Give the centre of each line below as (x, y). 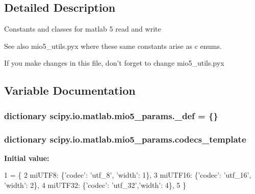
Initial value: (27, 158)
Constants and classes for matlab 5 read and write (83, 29)
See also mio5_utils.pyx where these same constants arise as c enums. (113, 46)
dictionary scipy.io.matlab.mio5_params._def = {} (111, 115)
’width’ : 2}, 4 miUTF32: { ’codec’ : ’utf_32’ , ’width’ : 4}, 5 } (95, 185)
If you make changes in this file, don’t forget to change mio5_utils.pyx (114, 63)
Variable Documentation (70, 90)
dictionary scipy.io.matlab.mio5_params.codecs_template (125, 139)
